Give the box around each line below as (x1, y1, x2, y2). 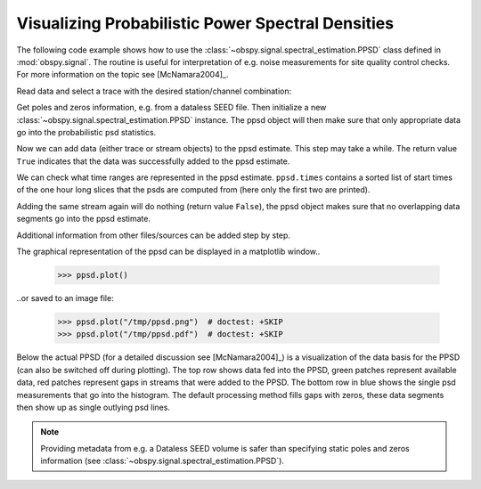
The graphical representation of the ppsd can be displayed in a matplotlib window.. (16, 246, 321, 257)
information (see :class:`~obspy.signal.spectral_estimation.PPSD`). (40, 455, 285, 467)
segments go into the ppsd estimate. (16, 214, 151, 224)
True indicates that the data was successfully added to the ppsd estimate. (16, 156, 290, 167)
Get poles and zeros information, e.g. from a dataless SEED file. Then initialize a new (16, 102, 327, 113)
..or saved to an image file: (16, 292, 115, 303)
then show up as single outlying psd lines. (16, 402, 171, 412)
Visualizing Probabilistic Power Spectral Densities (16, 13, 395, 33)
